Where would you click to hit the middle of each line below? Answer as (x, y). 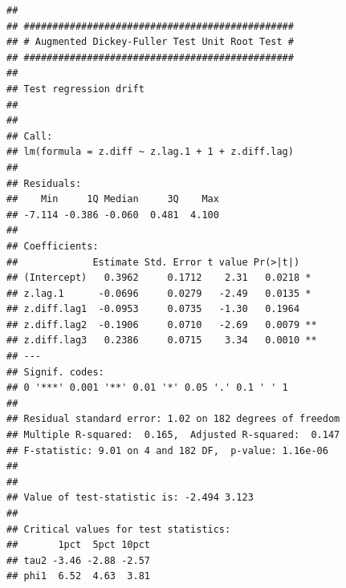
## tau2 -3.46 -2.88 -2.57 (78, 560)
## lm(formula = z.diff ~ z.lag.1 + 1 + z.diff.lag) (150, 152)
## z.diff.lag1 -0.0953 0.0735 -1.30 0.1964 (153, 309)
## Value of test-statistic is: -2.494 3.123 (130, 498)
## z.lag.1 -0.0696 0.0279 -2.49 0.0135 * (159, 293)
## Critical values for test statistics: (119, 529)
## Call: (30, 136)
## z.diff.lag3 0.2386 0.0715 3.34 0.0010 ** (162, 341)
